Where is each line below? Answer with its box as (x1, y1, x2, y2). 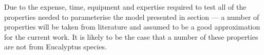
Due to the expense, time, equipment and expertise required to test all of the (4, 2, 247, 12)
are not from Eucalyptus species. (4, 41, 107, 52)
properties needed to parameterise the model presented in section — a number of (4, 11, 259, 22)
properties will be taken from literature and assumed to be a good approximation (4, 21, 260, 32)
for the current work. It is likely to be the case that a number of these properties (4, 31, 258, 42)
